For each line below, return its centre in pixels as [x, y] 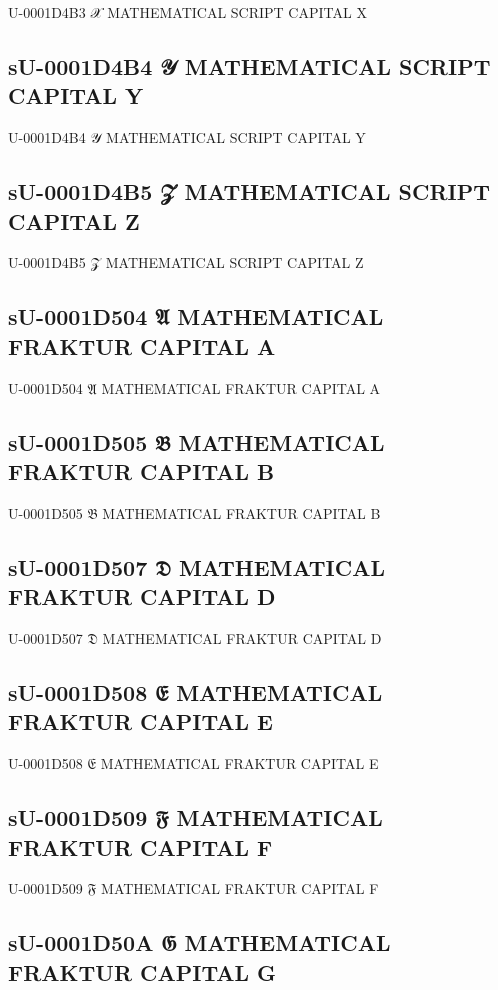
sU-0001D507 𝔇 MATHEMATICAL [196, 566]
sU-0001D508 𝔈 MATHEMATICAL [195, 691]
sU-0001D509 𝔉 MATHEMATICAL [195, 817]
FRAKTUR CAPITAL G [142, 971]
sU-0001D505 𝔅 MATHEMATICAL [196, 441]
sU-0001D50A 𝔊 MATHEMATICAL [199, 942]
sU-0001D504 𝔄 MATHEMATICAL [196, 316]
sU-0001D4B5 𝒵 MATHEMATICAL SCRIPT [249, 191]
